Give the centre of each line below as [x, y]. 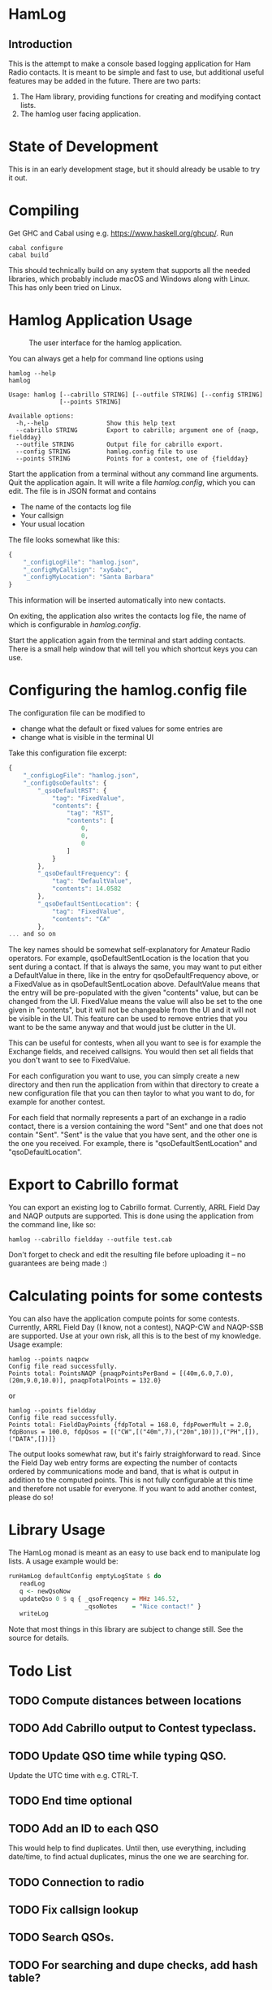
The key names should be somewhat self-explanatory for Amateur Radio [130, 950]
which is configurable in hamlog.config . [75, 625]
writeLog [34, 1614]
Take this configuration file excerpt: [68, 753]
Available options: [41, 416]
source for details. [39, 1638]
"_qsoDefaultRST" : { [72, 790]
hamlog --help [32, 373]
